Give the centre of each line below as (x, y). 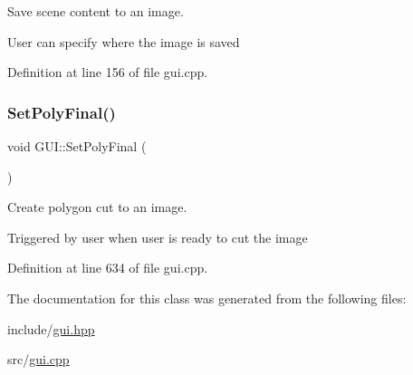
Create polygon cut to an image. (97, 207)
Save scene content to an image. (96, 11)
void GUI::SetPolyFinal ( (77, 146)
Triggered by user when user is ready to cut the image (158, 237)
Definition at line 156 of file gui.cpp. (108, 72)
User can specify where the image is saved (124, 41)
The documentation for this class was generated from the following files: (207, 298)
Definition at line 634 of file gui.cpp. (108, 268)
